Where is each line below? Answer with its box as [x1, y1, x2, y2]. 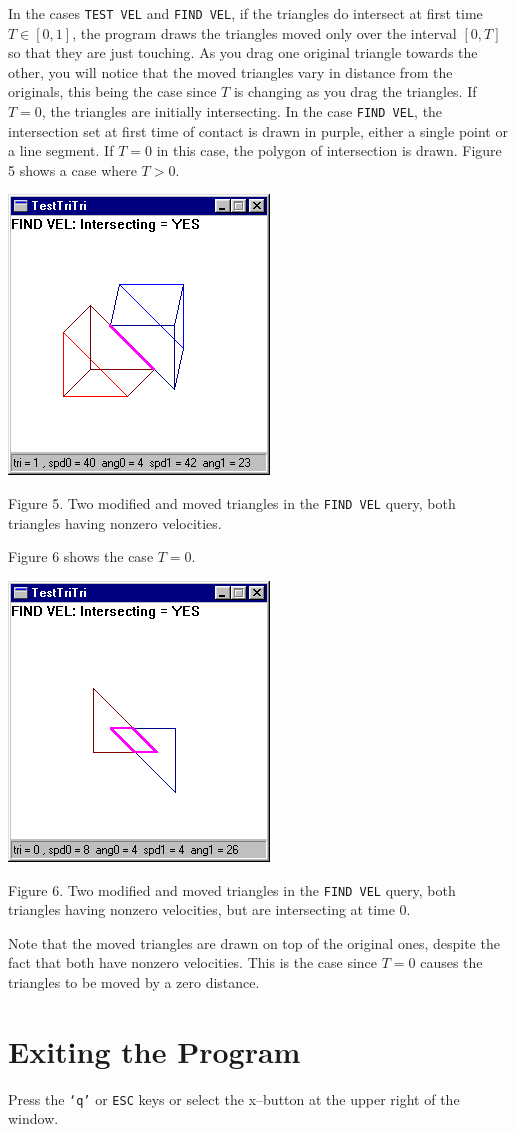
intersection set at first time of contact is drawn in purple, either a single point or [8, 120, 508, 141]
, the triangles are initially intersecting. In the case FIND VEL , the [41, 101, 443, 122]
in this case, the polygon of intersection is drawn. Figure [156, 140, 502, 161]
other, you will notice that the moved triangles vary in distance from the [8, 61, 453, 82]
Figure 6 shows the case [8, 546, 154, 567]
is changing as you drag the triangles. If [233, 81, 477, 102]
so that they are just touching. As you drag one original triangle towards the [8, 42, 478, 63]
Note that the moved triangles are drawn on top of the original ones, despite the [8, 932, 500, 953]
